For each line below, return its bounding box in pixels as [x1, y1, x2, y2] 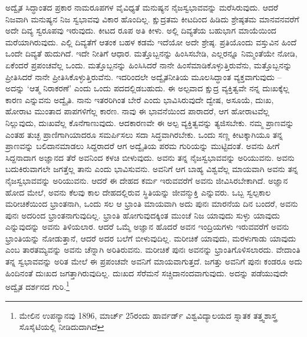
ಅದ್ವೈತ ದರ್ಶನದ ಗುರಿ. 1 [5, 279, 70, 292]
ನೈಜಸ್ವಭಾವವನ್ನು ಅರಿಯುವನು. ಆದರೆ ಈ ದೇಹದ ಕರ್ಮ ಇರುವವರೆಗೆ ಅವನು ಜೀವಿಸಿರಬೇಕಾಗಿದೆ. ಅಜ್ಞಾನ [5, 174, 288, 186]
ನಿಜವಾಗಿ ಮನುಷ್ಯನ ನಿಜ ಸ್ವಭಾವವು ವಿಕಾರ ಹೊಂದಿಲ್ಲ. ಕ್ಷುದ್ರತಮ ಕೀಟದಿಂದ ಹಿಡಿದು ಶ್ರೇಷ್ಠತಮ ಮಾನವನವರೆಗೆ [5, 12, 299, 25]
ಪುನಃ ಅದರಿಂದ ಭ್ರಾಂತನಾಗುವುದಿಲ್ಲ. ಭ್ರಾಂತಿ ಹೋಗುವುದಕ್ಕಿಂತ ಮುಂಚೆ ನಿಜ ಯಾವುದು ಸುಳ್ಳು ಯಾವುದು [5, 209, 280, 221]
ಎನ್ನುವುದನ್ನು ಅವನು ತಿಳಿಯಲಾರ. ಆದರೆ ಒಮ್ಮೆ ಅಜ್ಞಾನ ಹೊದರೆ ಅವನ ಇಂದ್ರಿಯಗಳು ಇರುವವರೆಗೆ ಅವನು [5, 220, 289, 233]
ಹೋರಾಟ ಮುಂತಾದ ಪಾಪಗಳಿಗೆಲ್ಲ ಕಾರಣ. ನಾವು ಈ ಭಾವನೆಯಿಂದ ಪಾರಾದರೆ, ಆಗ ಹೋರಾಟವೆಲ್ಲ [5, 105, 269, 117]
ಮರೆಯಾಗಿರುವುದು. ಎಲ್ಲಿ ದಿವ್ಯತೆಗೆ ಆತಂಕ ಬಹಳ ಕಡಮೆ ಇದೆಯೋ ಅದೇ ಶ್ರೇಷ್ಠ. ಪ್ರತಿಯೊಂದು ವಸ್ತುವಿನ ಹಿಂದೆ [5, 35, 297, 48]
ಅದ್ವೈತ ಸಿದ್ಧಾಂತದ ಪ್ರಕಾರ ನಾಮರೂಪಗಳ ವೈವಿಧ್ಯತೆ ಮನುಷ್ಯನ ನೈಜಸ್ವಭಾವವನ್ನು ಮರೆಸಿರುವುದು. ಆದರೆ [5, 1, 278, 13]
